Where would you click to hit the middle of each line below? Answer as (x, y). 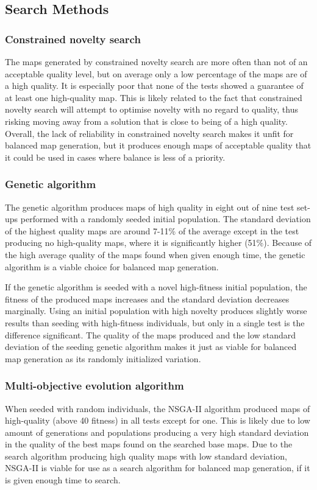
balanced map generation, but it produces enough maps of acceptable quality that (158, 145)
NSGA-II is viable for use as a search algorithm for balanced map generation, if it (158, 468)
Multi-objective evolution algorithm (94, 386)
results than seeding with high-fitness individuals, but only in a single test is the (155, 322)
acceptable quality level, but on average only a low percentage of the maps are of (156, 73)
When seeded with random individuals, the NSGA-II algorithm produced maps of (158, 408)
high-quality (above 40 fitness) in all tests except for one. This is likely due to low (158, 420)
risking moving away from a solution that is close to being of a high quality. (146, 121)
